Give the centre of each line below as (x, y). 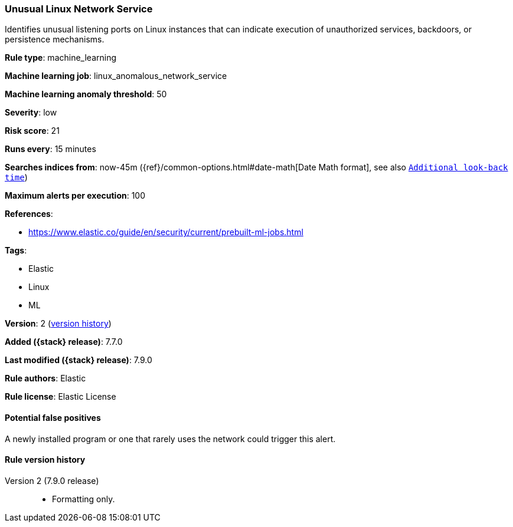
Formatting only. (84, 499)
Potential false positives (53, 417)
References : (29, 214)
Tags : (16, 251)
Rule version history (45, 460)
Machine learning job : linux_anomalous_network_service (116, 76)
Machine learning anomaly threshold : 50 (86, 94)
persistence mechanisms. (55, 39)
